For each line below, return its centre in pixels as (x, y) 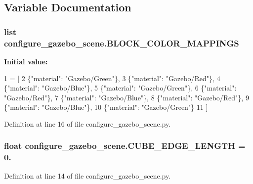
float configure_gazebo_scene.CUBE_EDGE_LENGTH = (125, 146)
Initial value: (26, 61)
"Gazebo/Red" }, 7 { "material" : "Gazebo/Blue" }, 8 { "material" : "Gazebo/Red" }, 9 (126, 97)
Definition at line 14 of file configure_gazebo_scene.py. (87, 175)
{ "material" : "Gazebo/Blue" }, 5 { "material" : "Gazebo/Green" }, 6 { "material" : (120, 88)
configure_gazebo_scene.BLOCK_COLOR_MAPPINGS (122, 43)
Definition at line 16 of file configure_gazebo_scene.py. (87, 123)
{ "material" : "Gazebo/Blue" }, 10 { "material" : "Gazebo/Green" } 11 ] (106, 107)
